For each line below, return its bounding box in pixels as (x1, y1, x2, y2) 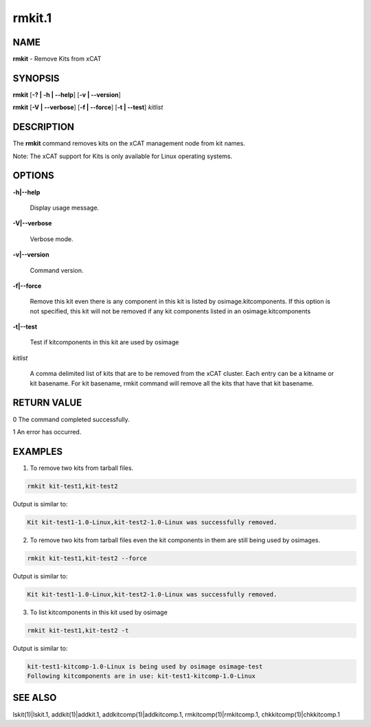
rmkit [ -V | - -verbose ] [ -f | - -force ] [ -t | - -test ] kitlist (12, 103, 164, 111)
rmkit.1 (12, 10, 52, 25)
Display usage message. (30, 203, 100, 212)
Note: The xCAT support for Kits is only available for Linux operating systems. (12, 152, 233, 160)
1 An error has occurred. (12, 427, 82, 436)
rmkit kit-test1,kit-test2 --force (27, 554, 147, 562)
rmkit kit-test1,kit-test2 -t (27, 626, 129, 634)
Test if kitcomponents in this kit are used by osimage (30, 338, 179, 346)
